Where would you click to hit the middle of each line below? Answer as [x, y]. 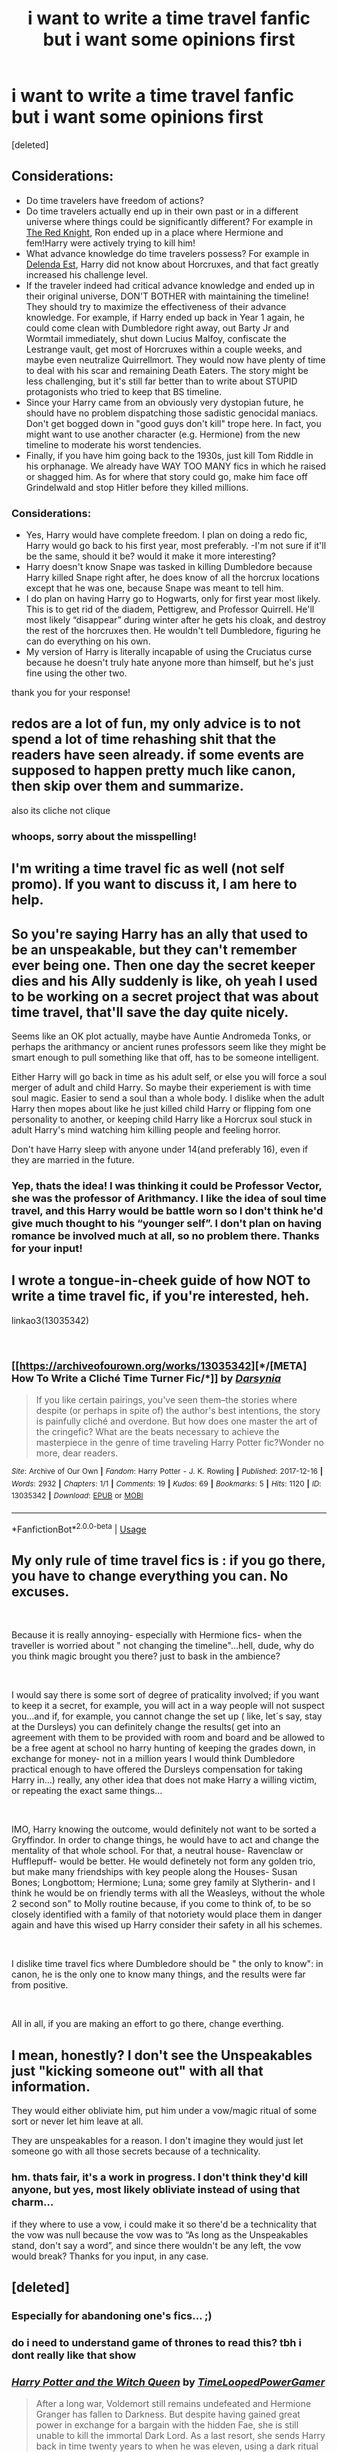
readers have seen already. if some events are [158, 755]
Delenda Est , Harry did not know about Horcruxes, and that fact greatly [172, 264]
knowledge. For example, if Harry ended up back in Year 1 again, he [165, 317]
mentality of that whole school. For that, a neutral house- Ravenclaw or [157, 1851]
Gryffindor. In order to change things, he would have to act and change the [165, 1840]
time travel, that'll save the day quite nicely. [150, 1012]
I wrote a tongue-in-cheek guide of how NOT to [161, 1280]
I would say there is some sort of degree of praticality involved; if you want [165, 1695]
